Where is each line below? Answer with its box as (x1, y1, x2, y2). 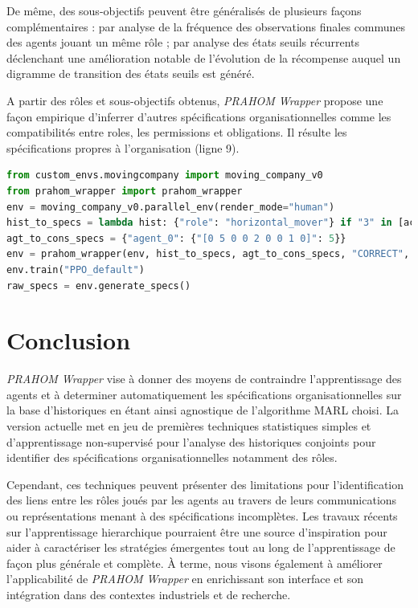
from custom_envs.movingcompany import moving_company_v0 (6, 169, 323, 182)
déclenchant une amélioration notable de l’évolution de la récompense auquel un (6, 49, 401, 66)
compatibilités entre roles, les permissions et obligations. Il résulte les (6, 124, 347, 141)
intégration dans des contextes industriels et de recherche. (6, 586, 291, 602)
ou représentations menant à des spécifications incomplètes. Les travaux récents (6, 507, 398, 524)
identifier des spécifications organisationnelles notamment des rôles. (6, 449, 338, 466)
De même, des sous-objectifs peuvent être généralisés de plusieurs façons (6, 2, 362, 18)
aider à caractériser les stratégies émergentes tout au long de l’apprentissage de (6, 539, 395, 556)
